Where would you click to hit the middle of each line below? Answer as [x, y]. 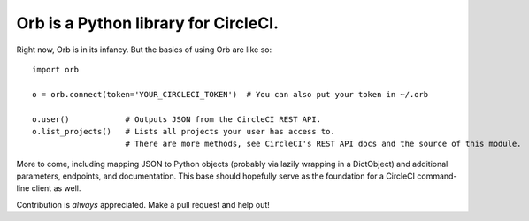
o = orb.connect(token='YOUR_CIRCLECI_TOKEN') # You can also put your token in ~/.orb [230, 94]
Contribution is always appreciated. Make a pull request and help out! [143, 204]
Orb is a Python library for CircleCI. [147, 23]
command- [437, 176]
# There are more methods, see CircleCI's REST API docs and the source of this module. [323, 144]
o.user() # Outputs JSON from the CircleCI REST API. [177, 119]
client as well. [56, 188]
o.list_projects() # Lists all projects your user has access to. [184, 131]
